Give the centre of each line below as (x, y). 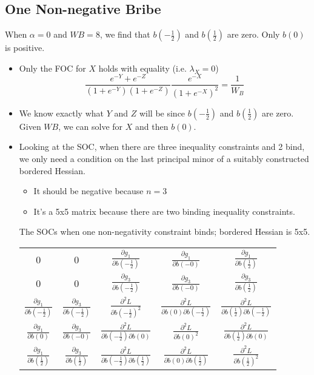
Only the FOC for (52, 68)
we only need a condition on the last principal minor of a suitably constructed (164, 159)
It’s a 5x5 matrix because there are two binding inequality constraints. (164, 211)
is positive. (25, 48)
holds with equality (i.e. (142, 68)
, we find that (125, 34)
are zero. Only (253, 34)
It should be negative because (89, 191)
